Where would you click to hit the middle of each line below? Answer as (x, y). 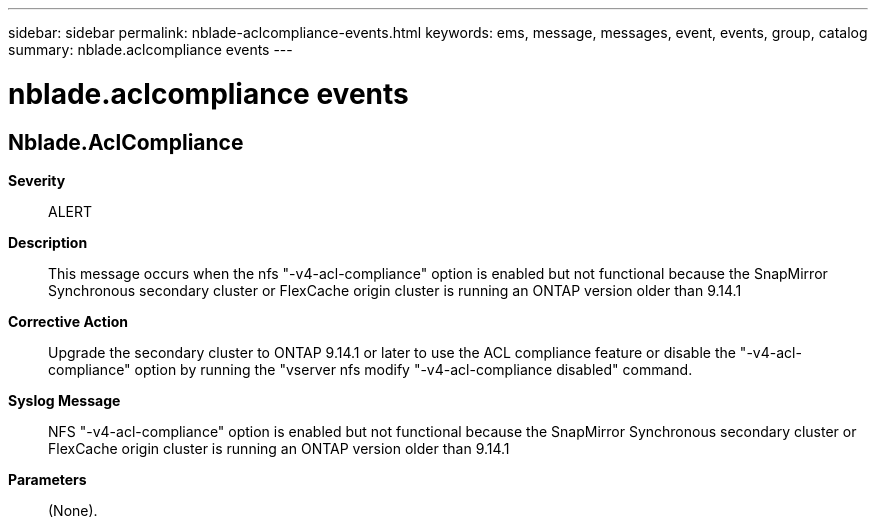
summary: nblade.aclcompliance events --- (150, 49)
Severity (37, 180)
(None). (73, 510)
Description (48, 242)
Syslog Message (64, 400)
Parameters (47, 479)
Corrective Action (68, 321)
